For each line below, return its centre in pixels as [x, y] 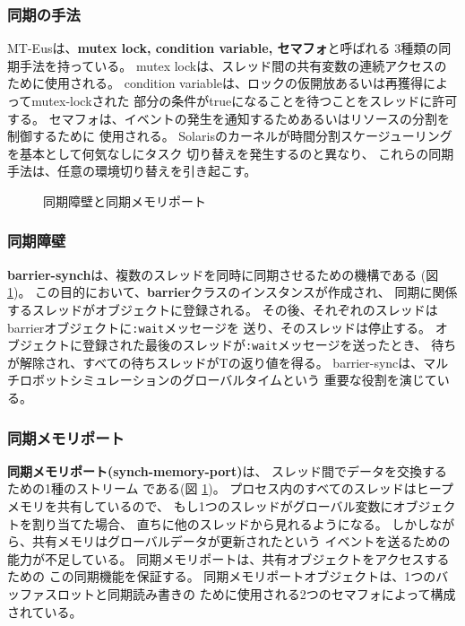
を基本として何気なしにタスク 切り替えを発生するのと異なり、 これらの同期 [231, 153]
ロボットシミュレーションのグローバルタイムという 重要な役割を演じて [228, 380]
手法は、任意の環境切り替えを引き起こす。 [132, 171]
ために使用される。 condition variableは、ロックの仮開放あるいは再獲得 [215, 83]
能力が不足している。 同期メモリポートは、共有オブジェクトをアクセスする [228, 558]
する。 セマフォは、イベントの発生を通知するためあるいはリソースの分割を [228, 118]
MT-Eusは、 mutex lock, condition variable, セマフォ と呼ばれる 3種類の [223, 48]
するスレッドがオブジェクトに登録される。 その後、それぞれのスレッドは [223, 309]
